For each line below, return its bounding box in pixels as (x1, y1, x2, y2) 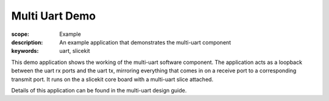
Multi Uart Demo (11, 9, 96, 23)
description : (11, 38, 43, 46)
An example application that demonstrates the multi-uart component (59, 38, 232, 46)
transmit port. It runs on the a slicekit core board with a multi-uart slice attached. (11, 75, 213, 83)
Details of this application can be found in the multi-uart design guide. (11, 86, 187, 94)
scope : (11, 30, 30, 38)
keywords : (11, 47, 39, 55)
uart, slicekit (59, 47, 91, 55)
